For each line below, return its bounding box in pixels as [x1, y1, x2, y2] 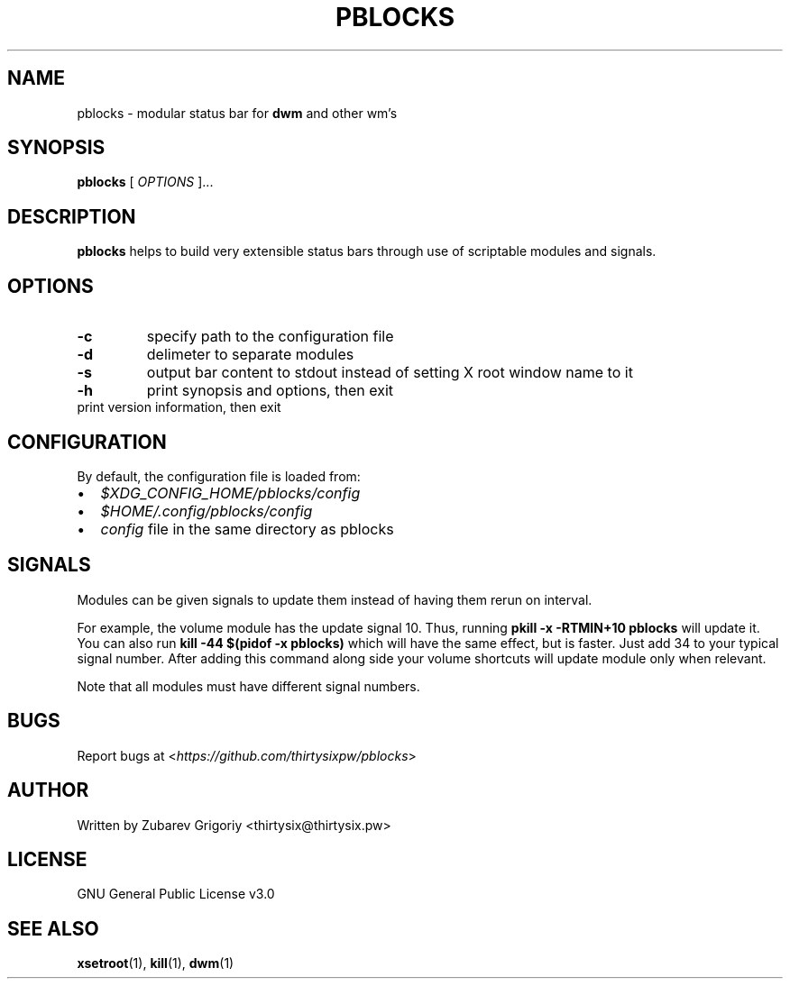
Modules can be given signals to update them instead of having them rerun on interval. [77, 591, 592, 607]
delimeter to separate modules [146, 345, 354, 364]
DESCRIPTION [7, 205, 136, 228]
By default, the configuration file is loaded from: [77, 468, 361, 484]
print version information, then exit [77, 399, 281, 415]
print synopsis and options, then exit [146, 381, 393, 400]
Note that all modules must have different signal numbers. [77, 678, 420, 694]
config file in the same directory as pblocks [100, 519, 394, 538]
